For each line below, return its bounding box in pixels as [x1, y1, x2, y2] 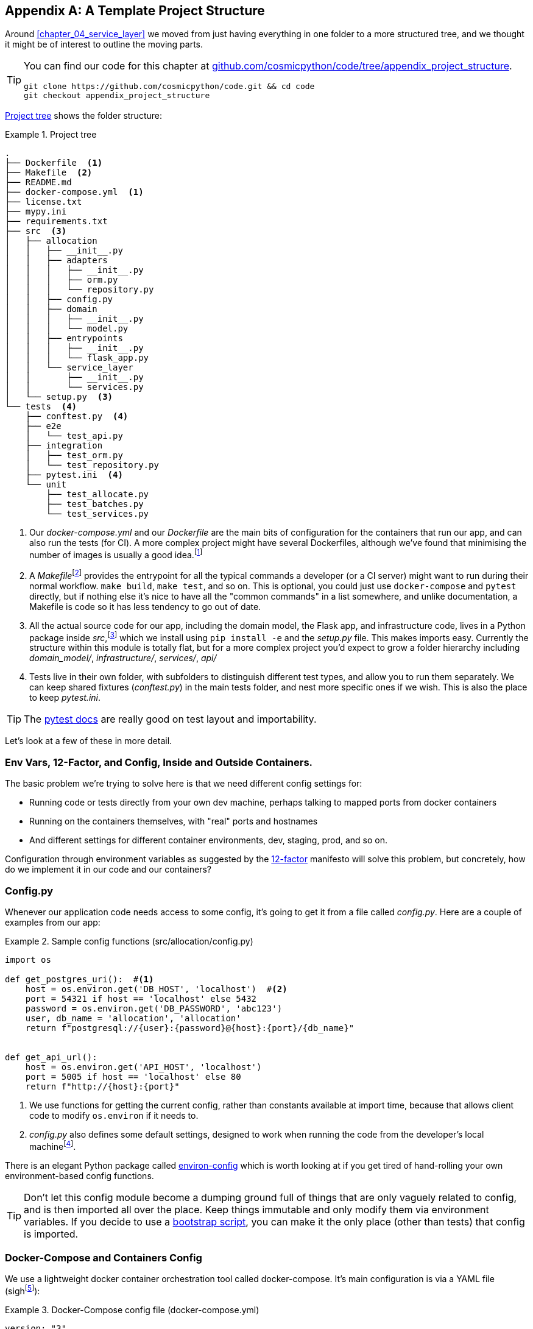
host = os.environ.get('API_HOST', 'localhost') [25, 1061, 262, 1072]
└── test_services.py [46, 509, 149, 519]
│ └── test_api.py [25, 431, 123, 441]
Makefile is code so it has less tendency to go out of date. [29, 601, 261, 612]
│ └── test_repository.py [25, 460, 159, 470]
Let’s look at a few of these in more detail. [5, 735, 172, 746]
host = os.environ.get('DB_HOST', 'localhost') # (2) [25, 983, 288, 994]
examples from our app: [5, 916, 101, 927]
